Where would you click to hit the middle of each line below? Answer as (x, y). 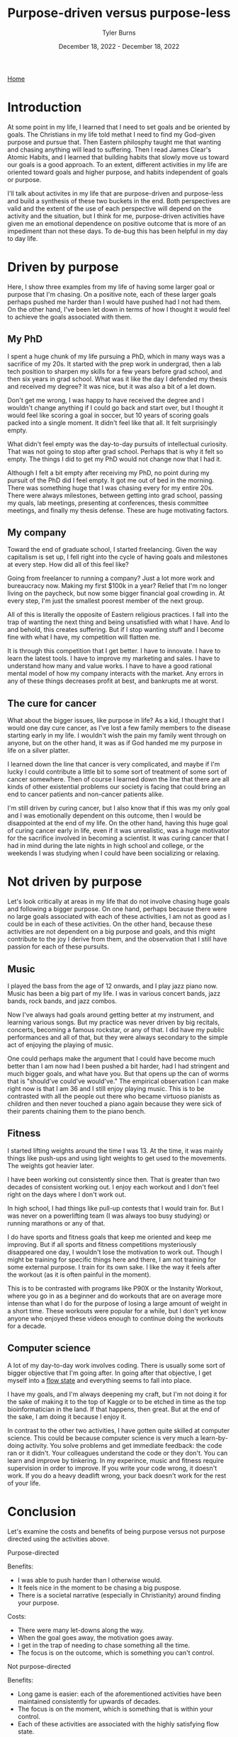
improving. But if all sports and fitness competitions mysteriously (102, 1244)
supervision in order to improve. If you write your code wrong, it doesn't (112, 1468)
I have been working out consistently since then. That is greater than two (114, 1179)
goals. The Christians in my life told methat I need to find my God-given (112, 134)
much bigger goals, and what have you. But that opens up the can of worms (118, 1074)
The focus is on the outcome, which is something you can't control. (116, 1653)
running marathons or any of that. (56, 1223)
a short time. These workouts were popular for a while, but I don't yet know (117, 1311)
